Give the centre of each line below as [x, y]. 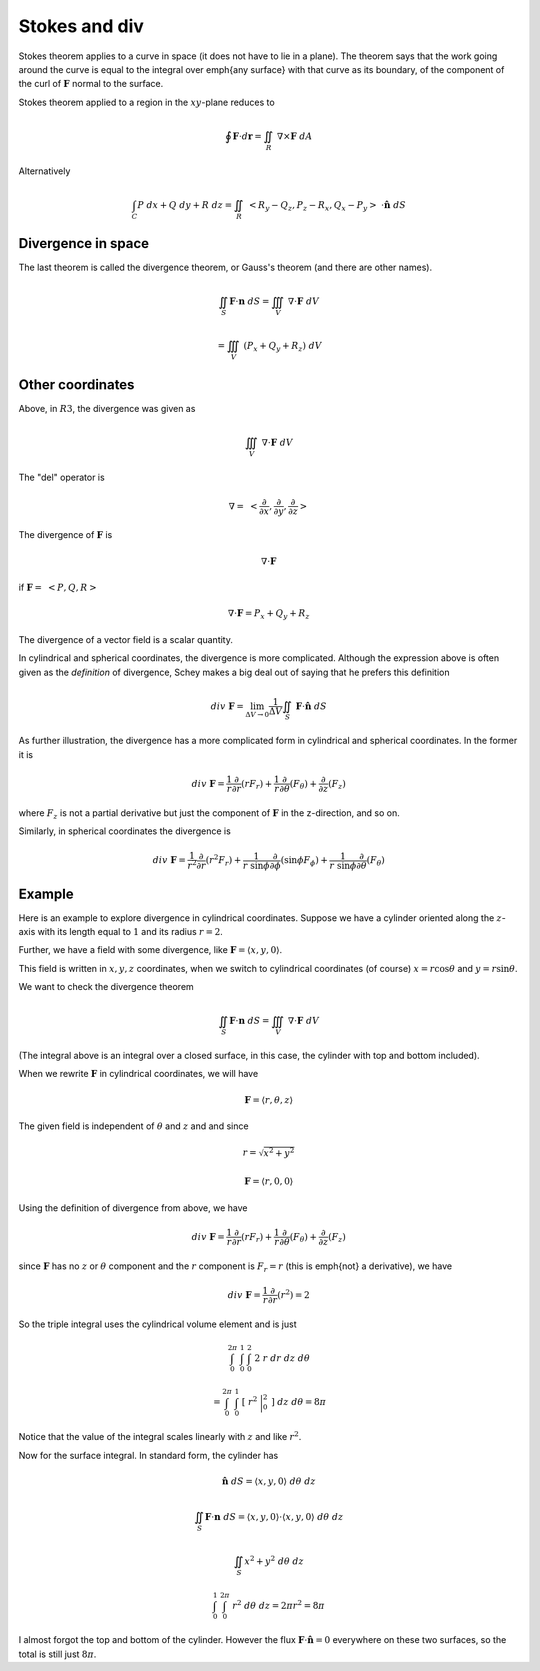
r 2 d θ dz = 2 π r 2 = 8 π [278, 1604]
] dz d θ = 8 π [298, 1402]
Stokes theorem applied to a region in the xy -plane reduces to [146, 102]
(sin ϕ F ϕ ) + [304, 862]
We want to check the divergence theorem [106, 987]
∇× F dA [294, 136]
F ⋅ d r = [247, 136]
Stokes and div [81, 26]
